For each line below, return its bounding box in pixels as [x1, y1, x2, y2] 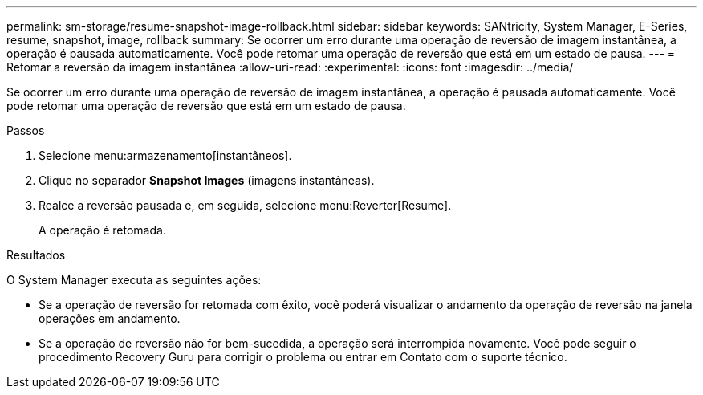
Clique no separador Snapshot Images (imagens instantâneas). [39, 173, 375, 187]
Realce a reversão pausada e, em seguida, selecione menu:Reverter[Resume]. [39, 198, 452, 212]
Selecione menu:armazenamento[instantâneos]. [39, 149, 292, 162]
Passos [6, 124, 45, 137]
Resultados [6, 248, 66, 262]
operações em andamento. [39, 312, 181, 325]
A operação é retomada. [39, 223, 166, 237]
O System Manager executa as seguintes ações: [6, 273, 262, 287]
